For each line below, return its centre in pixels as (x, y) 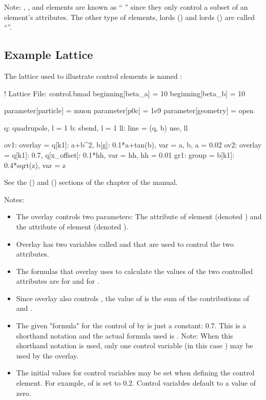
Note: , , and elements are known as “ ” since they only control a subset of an (126, 7)
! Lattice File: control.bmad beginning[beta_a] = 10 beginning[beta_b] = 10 (125, 93)
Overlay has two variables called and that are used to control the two (125, 244)
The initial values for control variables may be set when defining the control (135, 373)
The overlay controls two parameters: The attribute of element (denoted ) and (139, 216)
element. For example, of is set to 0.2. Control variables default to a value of (136, 383)
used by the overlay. (47, 355)
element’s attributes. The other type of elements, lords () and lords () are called (129, 17)
